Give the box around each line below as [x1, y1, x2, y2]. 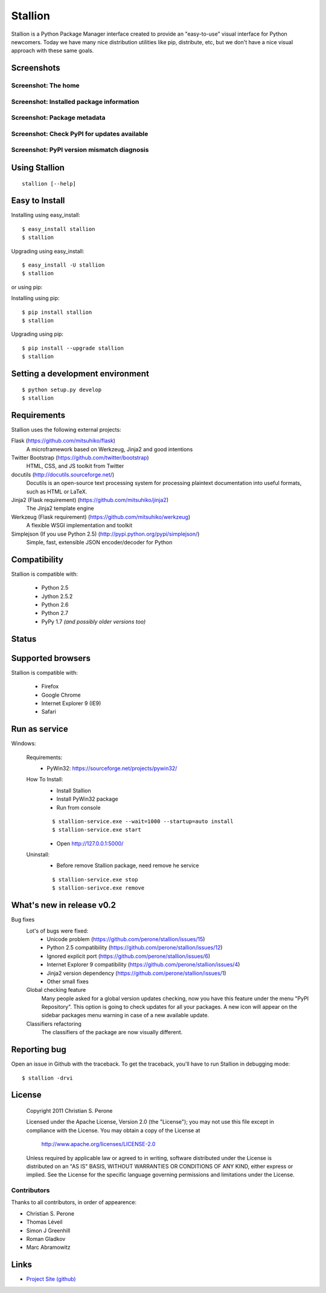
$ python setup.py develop [22, 386, 102, 393]
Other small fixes [46, 977, 89, 985]
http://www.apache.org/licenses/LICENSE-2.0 [41, 1141, 156, 1148]
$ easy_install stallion [22, 226, 95, 232]
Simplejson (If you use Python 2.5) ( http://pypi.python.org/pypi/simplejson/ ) [11, 530, 200, 538]
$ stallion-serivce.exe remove [52, 885, 145, 891]
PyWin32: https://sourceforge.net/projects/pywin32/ [46, 764, 177, 772]
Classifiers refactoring [26, 1020, 81, 1028]
